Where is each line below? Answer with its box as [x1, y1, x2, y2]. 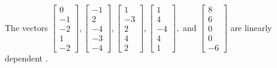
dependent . [5, 52, 48, 64]
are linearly [230, 21, 272, 33]
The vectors [5, 21, 48, 33]
